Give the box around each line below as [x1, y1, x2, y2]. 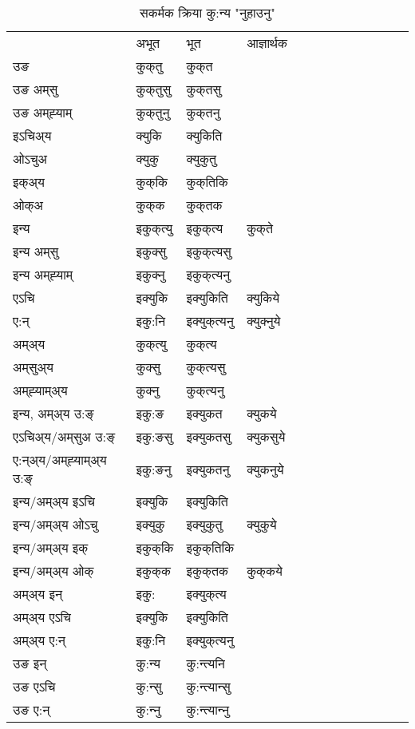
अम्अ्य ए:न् [13, 631, 65, 649]
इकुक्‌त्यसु [186, 242, 231, 260]
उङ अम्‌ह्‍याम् [13, 103, 73, 121]
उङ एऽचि [13, 677, 56, 695]
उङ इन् [13, 654, 47, 672]
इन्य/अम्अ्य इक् [13, 538, 89, 557]
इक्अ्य [13, 172, 45, 191]
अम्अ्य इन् [13, 584, 62, 603]
